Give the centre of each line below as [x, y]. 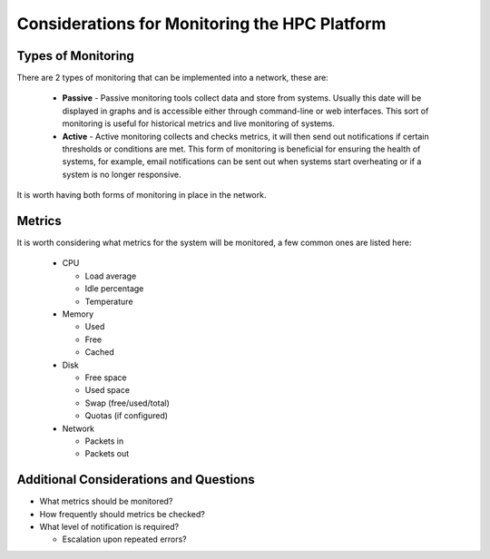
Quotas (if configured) [126, 416]
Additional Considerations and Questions [136, 480]
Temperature [109, 301]
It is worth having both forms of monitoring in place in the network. [142, 195]
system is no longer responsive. [122, 174]
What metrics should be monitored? [106, 501]
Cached [100, 352]
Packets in [104, 441]
